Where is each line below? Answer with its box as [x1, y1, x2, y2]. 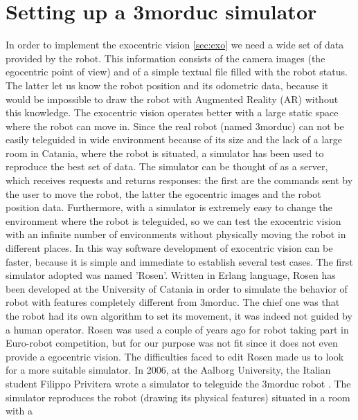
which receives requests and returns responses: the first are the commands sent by [6, 173, 353, 188]
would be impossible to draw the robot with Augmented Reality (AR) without [6, 91, 339, 106]
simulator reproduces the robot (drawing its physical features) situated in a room [6, 390, 350, 404]
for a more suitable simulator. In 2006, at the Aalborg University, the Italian [6, 363, 331, 377]
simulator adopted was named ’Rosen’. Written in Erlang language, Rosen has [6, 268, 336, 282]
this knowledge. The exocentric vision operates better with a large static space [6, 105, 339, 120]
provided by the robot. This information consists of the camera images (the [6, 51, 325, 65]
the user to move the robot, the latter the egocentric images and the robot [6, 186, 321, 201]
